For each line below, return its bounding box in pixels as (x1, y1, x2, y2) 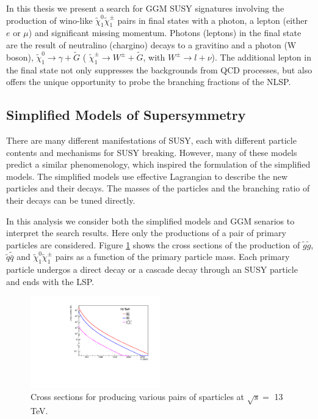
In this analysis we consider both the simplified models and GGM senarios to (6, 214, 295, 227)
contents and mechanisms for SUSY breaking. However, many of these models (6, 146, 297, 158)
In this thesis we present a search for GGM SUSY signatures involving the (6, 2, 284, 14)
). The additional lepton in (211, 50, 311, 63)
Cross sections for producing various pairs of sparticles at (31, 390, 245, 402)
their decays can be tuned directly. (6, 193, 136, 206)
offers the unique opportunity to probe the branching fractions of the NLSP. (6, 75, 291, 88)
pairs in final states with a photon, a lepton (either (117, 13, 308, 26)
